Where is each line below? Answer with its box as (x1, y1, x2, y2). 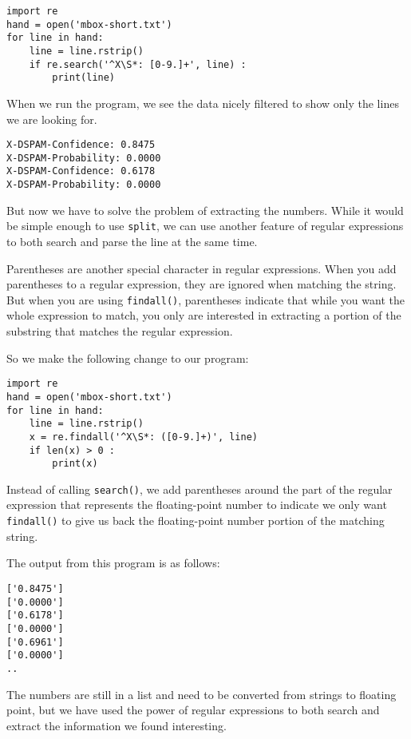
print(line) (52, 72, 116, 84)
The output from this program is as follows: (6, 554, 220, 571)
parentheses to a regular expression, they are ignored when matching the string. (6, 276, 397, 292)
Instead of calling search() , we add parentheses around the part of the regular (6, 480, 393, 497)
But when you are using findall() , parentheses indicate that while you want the (6, 291, 405, 308)
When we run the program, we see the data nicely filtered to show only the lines (6, 94, 399, 111)
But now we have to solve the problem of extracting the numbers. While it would (6, 201, 404, 218)
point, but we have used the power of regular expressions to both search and (6, 701, 380, 718)
